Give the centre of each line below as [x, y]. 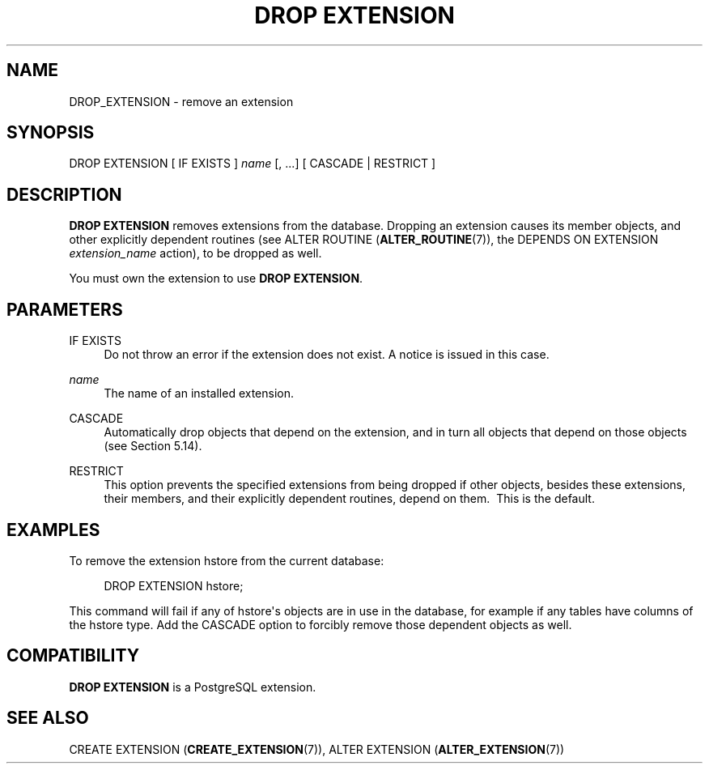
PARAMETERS [65, 309]
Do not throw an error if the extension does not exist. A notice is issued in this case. [327, 355]
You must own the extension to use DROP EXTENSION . [216, 279]
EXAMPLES [53, 530]
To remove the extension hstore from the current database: [227, 560]
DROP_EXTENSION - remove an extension [181, 101]
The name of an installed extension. [199, 394]
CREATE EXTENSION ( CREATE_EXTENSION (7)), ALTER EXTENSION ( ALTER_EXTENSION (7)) [317, 749]
